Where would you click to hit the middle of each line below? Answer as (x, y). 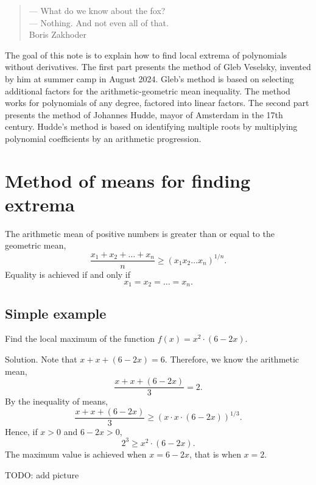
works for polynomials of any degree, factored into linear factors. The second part (157, 103)
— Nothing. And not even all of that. (99, 22)
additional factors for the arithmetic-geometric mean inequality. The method (148, 90)
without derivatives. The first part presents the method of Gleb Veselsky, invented (158, 67)
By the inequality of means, (57, 401)
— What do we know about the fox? (97, 10)
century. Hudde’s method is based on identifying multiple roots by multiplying (151, 126)
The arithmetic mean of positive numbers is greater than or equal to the (140, 233)
